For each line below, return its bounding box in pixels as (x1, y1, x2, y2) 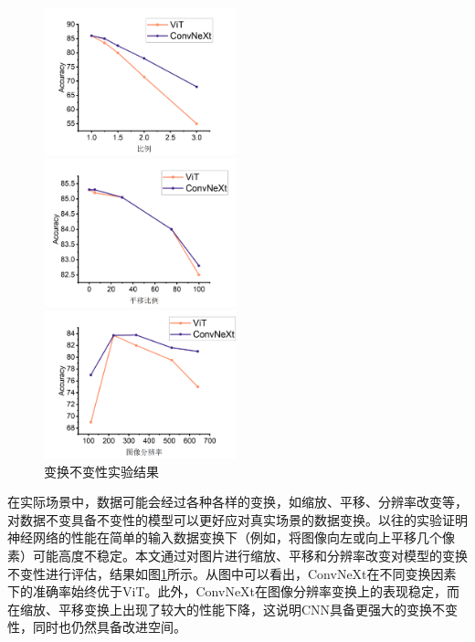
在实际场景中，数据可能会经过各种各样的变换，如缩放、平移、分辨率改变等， (7, 492, 468, 511)
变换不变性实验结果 (44, 461, 159, 480)
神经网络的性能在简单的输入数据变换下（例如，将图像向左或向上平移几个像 (7, 528, 455, 547)
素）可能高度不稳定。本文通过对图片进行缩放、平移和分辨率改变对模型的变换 (7, 546, 468, 565)
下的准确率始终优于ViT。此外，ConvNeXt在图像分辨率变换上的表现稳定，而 (7, 582, 460, 601)
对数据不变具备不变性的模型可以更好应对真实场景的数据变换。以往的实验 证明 (7, 510, 468, 529)
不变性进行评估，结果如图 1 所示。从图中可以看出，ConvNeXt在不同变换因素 (7, 563, 457, 583)
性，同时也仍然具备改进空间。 (7, 617, 186, 637)
